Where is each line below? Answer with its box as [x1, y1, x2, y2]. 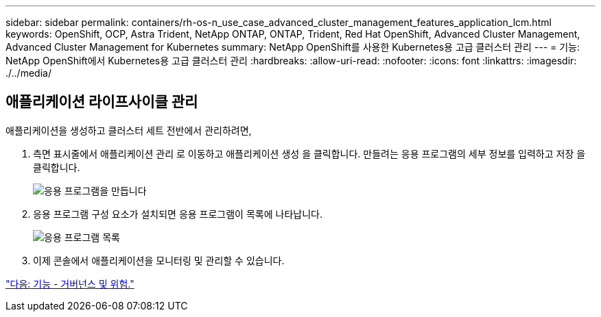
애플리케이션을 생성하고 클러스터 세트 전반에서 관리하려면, [5, 124, 252, 136]
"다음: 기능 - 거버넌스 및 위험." [5, 277, 134, 290]
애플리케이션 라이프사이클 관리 [5, 93, 198, 111]
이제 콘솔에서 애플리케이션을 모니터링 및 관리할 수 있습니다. [33, 254, 285, 266]
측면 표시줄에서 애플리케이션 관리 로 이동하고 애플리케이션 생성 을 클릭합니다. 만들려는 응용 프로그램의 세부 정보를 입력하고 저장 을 [33, 147, 586, 160]
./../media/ [5, 67, 51, 79]
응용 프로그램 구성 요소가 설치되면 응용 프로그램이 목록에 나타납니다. [33, 207, 322, 220]
